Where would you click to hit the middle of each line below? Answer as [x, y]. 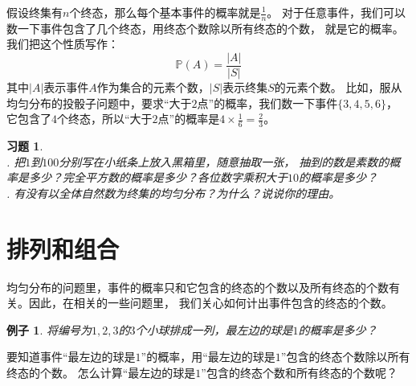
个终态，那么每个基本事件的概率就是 [165, 12]
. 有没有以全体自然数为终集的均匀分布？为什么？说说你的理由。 [173, 193]
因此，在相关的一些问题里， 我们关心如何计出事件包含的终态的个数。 [210, 303]
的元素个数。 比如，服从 [338, 87]
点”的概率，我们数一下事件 [267, 103]
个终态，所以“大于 [105, 119]
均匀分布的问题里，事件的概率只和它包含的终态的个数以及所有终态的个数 [198, 287]
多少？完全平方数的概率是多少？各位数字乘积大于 [158, 177]
